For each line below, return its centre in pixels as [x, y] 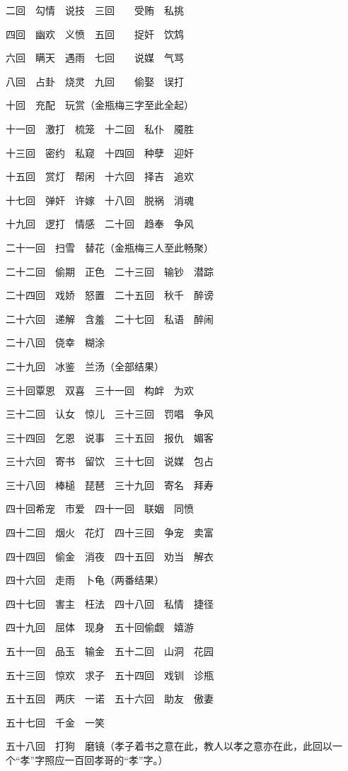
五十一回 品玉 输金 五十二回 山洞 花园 [110, 651]
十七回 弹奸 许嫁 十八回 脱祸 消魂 [100, 200]
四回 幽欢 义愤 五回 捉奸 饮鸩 [95, 34]
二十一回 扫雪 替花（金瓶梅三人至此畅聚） [110, 247]
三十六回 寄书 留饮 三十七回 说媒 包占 [110, 461]
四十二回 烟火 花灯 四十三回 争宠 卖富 [110, 532]
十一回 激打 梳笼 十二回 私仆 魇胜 [100, 128]
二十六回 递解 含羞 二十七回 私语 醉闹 [110, 318]
